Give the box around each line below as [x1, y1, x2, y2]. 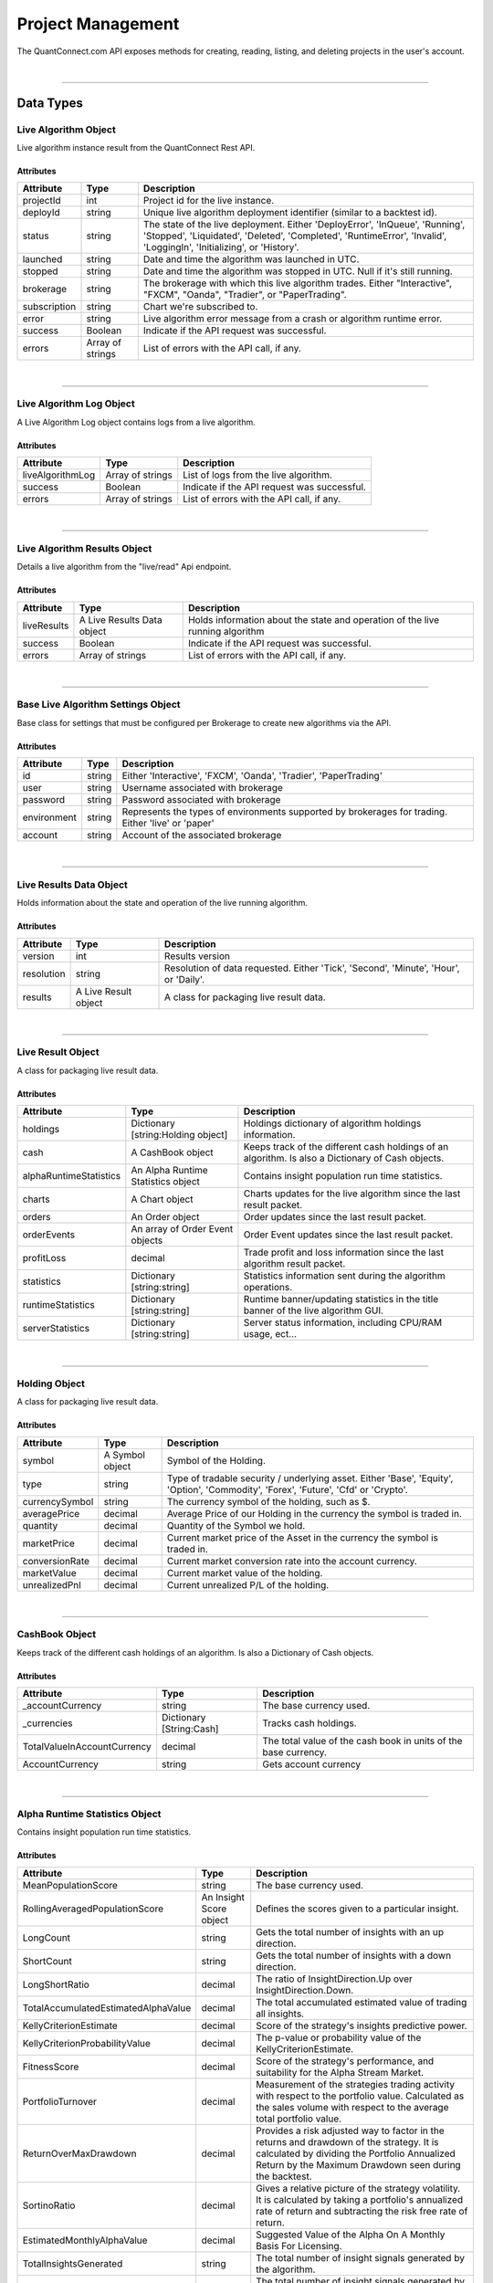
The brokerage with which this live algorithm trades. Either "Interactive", [142, 277, 452, 289]
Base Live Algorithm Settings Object [16, 699, 182, 711]
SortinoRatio [22, 2199, 76, 2212]
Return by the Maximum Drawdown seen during [256, 2158, 461, 2171]
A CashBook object [131, 1146, 214, 1159]
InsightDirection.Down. [256, 1983, 354, 1996]
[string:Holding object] [131, 1129, 228, 1141]
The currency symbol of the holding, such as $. [166, 1495, 371, 1508]
